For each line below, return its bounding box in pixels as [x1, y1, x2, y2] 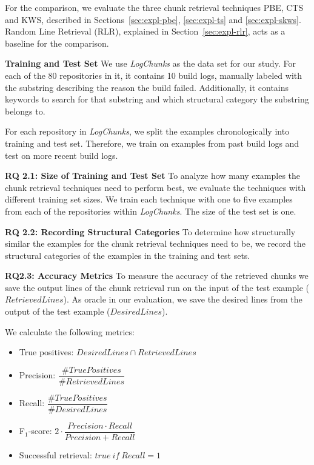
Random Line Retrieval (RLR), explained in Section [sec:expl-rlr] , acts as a [5, 25, 286, 38]
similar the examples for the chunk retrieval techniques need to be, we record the [5, 237, 306, 250]
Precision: [19, 369, 56, 381]
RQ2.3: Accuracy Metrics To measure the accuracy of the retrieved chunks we [5, 269, 309, 282]
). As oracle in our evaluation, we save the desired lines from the [63, 293, 302, 306]
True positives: [19, 346, 74, 358]
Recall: [19, 396, 45, 409]
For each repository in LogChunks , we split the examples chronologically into [5, 125, 290, 138]
